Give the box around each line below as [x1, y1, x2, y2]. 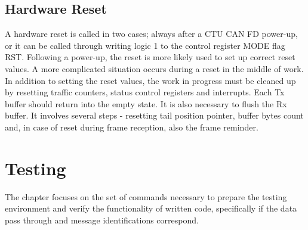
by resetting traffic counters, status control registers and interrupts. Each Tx [5, 86, 285, 98]
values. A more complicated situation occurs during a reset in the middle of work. [5, 62, 304, 74]
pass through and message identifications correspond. [5, 213, 199, 226]
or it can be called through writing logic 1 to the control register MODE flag [5, 39, 285, 51]
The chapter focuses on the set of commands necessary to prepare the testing [5, 190, 287, 203]
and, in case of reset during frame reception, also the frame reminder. [5, 120, 258, 133]
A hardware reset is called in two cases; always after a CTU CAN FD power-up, [5, 27, 298, 40]
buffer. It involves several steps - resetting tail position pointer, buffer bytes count [5, 109, 304, 122]
